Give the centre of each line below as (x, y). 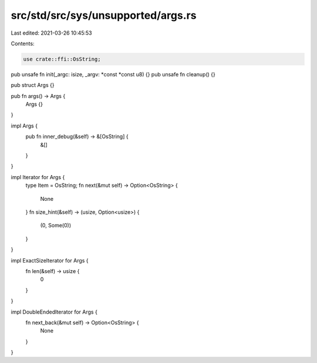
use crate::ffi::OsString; (62, 59)
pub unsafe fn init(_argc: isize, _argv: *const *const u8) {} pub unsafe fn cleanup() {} (113, 74)
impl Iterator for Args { (38, 177)
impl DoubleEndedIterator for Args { (54, 312)
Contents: (23, 43)
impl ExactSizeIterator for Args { (50, 260)
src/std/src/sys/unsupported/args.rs (104, 15)
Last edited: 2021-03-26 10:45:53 (51, 33)
